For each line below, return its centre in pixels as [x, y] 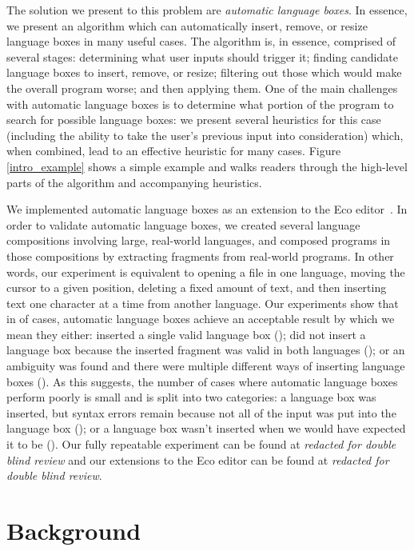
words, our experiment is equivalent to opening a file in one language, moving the [206, 272]
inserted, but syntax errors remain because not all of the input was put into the [201, 412]
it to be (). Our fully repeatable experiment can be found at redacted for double [201, 444]
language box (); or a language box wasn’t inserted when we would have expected [206, 428]
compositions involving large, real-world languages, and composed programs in [199, 240]
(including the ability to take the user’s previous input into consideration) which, [205, 135]
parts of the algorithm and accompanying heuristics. [134, 182]
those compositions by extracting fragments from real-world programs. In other [200, 256]
